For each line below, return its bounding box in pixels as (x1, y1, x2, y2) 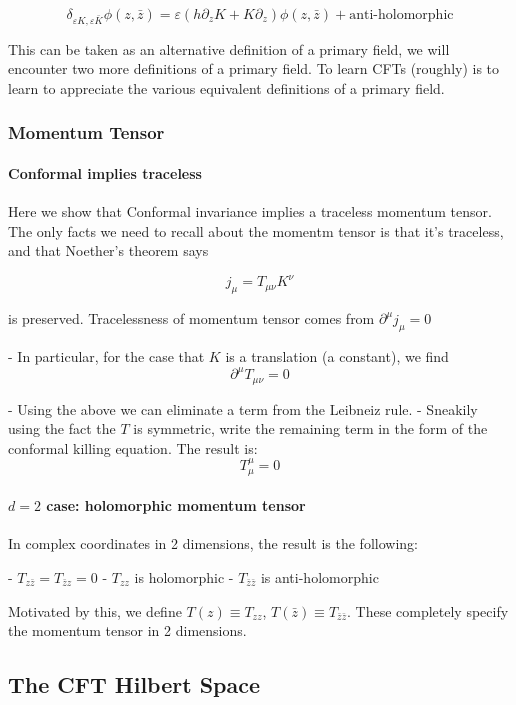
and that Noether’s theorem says (8, 240, 209, 261)
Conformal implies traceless (8, 162, 202, 183)
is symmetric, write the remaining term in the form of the (133, 418, 488, 439)
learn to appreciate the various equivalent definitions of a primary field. (8, 77, 445, 98)
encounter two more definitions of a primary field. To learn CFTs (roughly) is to (8, 58, 500, 79)
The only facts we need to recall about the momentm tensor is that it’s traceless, (8, 220, 504, 241)
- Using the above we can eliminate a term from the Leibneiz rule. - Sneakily (8, 398, 478, 419)
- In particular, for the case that (8, 346, 205, 367)
